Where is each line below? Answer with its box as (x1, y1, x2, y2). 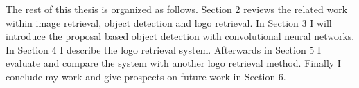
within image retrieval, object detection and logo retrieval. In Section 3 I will (6, 15, 332, 30)
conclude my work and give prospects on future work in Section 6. (6, 69, 286, 83)
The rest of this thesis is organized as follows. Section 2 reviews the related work (6, 2, 348, 16)
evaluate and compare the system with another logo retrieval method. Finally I (6, 56, 341, 70)
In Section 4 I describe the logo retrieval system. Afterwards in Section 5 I (6, 42, 322, 56)
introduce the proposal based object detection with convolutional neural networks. (6, 29, 355, 43)
